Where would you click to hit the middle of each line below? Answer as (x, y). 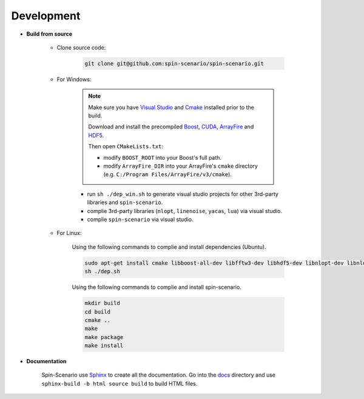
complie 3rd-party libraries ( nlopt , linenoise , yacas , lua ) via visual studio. (184, 211)
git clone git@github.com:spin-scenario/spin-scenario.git (174, 63)
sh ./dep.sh (103, 272)
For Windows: (74, 79)
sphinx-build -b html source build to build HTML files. (120, 383)
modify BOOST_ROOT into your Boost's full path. (162, 157)
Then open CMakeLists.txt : (126, 147)
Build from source (49, 34)
